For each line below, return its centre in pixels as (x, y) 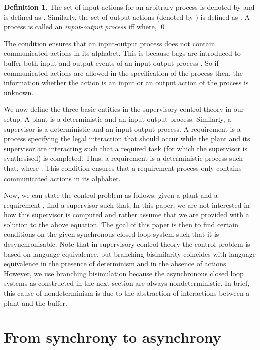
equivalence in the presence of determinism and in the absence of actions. (116, 264)
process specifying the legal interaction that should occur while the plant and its (127, 139)
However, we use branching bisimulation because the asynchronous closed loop (124, 273)
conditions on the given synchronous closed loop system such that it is (112, 234)
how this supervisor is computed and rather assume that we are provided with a (127, 214)
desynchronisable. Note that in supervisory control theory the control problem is (127, 244)
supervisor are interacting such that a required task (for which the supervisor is (126, 148)
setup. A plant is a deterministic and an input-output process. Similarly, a (118, 119)
